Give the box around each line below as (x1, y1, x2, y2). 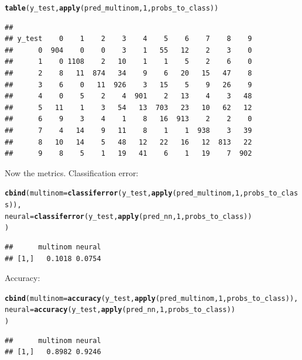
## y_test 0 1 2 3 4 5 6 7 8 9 (5, 35, 252, 43)
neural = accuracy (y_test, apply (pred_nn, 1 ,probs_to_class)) (5, 306, 235, 314)
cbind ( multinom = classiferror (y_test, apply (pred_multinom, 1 (5, 189, 239, 198)
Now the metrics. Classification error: (5, 166, 139, 179)
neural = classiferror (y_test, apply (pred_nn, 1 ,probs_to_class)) (5, 212, 252, 221)
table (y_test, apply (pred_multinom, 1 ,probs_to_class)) (5, 4, 219, 12)
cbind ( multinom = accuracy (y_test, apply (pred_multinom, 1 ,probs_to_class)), (5, 294, 298, 303)
